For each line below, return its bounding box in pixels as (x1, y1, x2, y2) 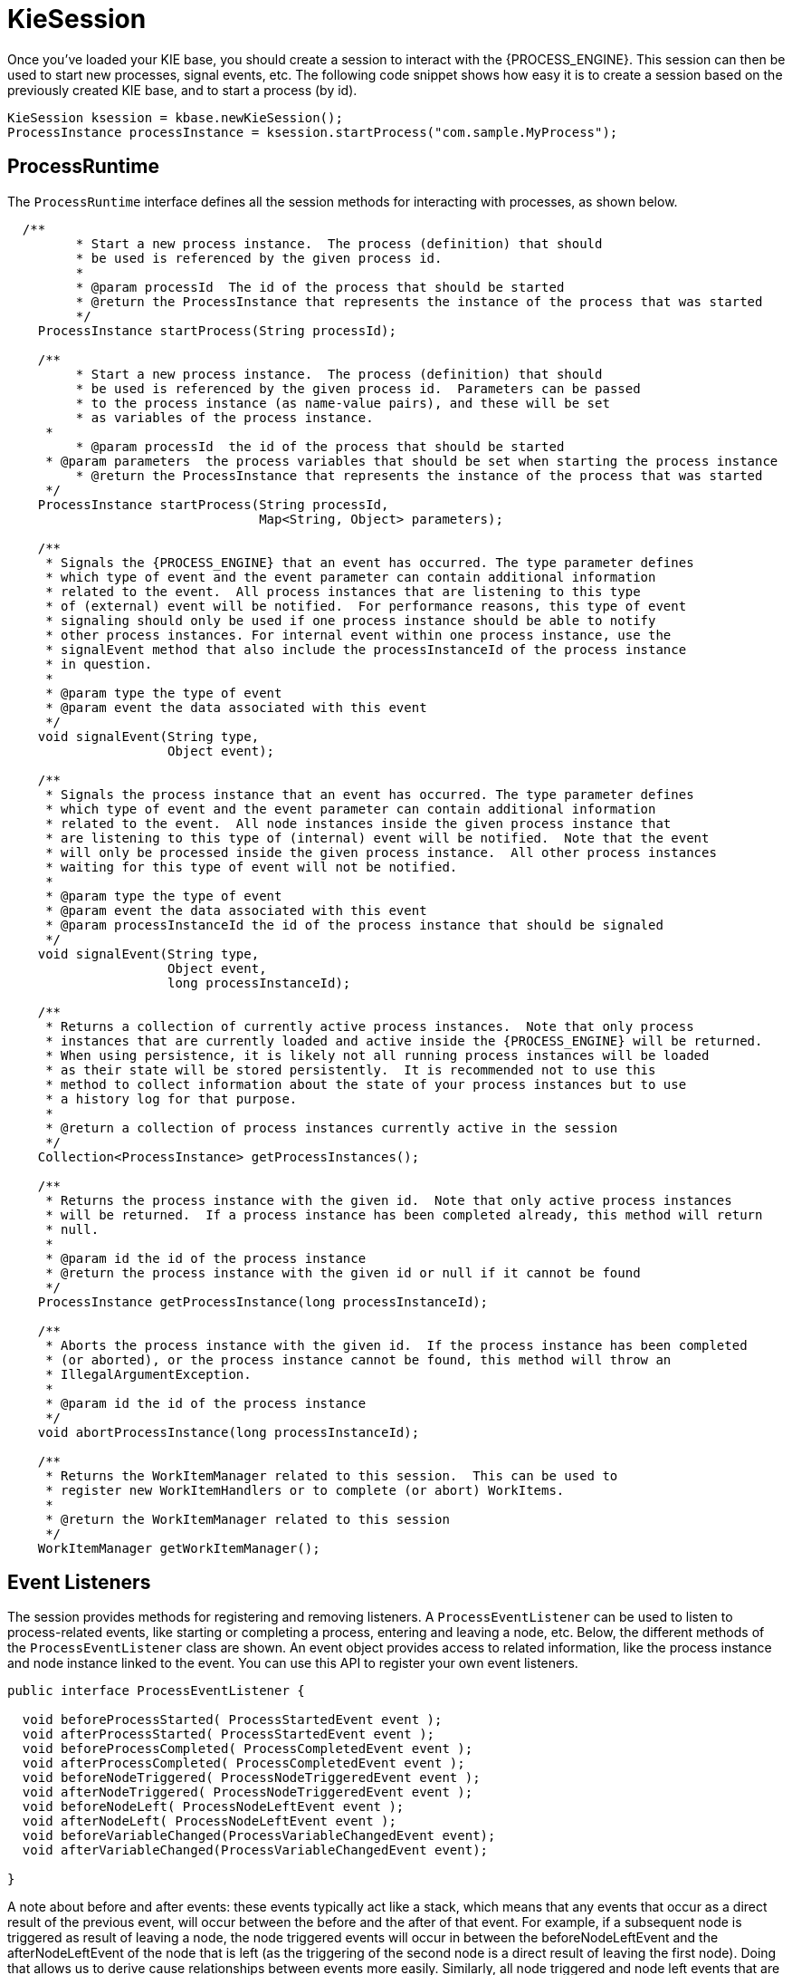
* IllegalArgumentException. (45, 1366, 252, 1382)
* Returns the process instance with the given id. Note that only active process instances (45, 1192, 732, 1208)
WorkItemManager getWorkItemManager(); (37, 1540, 320, 1556)
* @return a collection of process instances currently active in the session (45, 1120, 618, 1135)
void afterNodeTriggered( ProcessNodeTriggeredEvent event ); (22, 1785, 473, 1800)
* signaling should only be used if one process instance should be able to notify (45, 612, 656, 628)
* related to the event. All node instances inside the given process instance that (45, 815, 672, 831)
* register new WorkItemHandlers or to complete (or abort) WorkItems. (45, 1482, 565, 1498)
